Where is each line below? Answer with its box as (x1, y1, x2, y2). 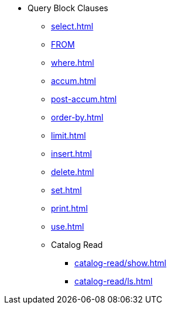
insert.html (51, 149, 92, 159)
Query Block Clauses (28, 3, 108, 13)
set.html (51, 185, 82, 195)
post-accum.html (51, 94, 117, 104)
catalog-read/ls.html (74, 276, 153, 286)
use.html (51, 221, 84, 231)
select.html (51, 21, 94, 31)
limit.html (51, 130, 86, 140)
